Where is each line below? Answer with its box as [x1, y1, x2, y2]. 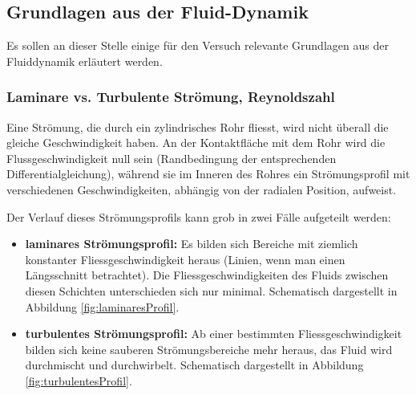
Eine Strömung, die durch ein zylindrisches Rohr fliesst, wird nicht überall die [6, 118, 389, 135]
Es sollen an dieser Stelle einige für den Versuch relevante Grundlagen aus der [6, 37, 389, 54]
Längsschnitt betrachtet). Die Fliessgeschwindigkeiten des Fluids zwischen [25, 267, 389, 283]
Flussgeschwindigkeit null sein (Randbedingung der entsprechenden [6, 149, 337, 166]
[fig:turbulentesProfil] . [25, 372, 132, 389]
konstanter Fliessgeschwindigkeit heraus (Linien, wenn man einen [25, 250, 345, 267]
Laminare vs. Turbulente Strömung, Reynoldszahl [6, 87, 335, 107]
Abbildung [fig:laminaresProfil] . [25, 298, 180, 315]
